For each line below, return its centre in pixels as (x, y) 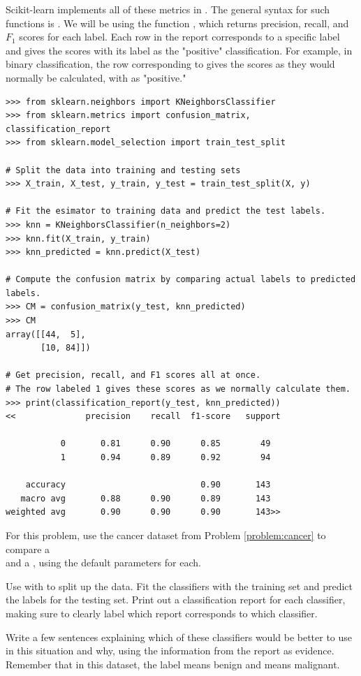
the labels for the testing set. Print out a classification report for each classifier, (176, 600)
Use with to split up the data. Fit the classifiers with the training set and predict (179, 586)
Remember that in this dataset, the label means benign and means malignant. (173, 664)
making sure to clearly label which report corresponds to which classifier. (162, 613)
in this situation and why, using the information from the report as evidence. (170, 651)
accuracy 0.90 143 (148, 485)
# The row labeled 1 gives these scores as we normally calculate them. (178, 389)
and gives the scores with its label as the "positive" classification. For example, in (179, 50)
